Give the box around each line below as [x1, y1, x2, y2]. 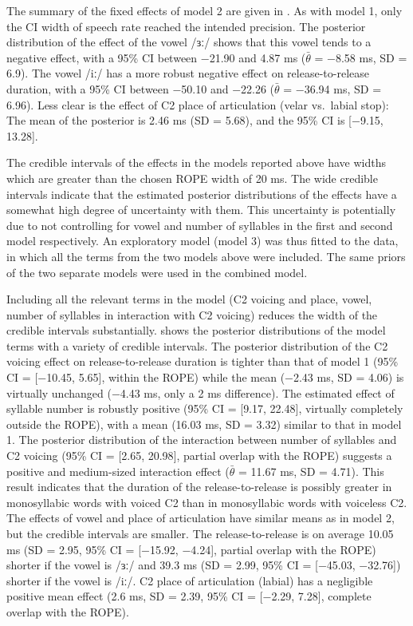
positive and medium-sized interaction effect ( [6, 462, 230, 479]
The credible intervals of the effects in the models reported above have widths [6, 154, 387, 171]
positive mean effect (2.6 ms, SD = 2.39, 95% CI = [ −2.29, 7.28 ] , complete [6, 588, 372, 604]
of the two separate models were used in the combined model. [6, 263, 308, 280]
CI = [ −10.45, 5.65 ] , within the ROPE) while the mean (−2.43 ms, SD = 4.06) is [6, 369, 404, 386]
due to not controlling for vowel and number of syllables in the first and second [6, 216, 393, 233]
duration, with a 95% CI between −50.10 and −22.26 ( [6, 80, 275, 97]
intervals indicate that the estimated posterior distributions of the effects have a [6, 185, 397, 202]
